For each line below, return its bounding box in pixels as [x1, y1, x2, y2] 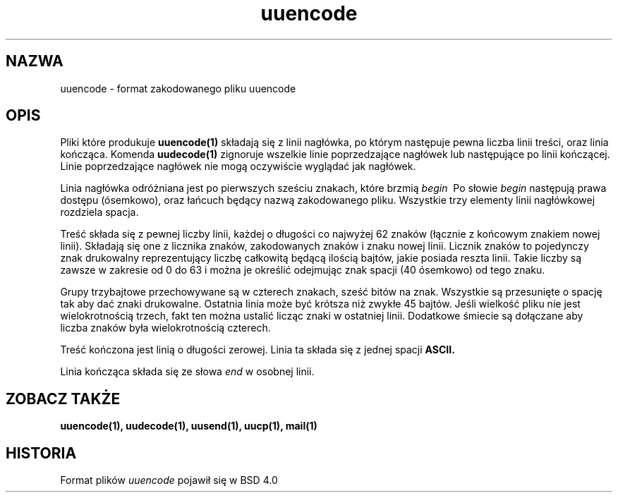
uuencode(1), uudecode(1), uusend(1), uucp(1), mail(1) [60, 420, 317, 432]
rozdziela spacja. [60, 206, 139, 219]
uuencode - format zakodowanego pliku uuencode [60, 82, 296, 95]
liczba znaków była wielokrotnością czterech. [60, 322, 271, 334]
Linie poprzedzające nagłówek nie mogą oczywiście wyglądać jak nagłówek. [60, 160, 416, 173]
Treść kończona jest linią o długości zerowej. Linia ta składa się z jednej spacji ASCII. [60, 344, 455, 356]
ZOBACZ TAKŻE [6, 389, 121, 408]
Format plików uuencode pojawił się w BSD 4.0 [60, 474, 278, 487]
